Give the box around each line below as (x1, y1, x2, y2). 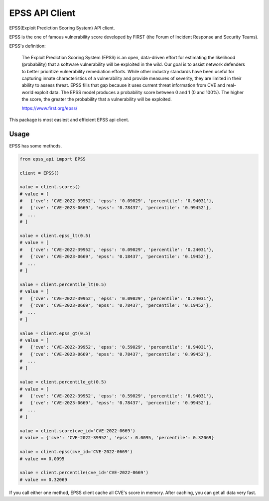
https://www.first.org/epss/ (21, 105, 78, 112)
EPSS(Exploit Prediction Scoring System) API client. (9, 25, 115, 31)
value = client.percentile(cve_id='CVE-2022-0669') (19, 470, 149, 476)
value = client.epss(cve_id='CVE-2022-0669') (19, 449, 133, 455)
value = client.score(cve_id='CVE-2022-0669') (19, 428, 135, 433)
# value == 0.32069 (19, 477, 67, 483)
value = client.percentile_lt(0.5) (19, 281, 107, 287)
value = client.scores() (19, 184, 81, 190)
